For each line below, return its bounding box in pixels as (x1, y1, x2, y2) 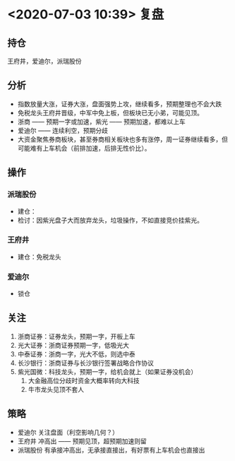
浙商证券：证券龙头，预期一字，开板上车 (17, 332, 135, 340)
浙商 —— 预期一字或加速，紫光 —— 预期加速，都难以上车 (17, 117, 186, 126)
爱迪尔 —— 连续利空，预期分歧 (17, 126, 108, 134)
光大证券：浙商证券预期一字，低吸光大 (17, 341, 129, 349)
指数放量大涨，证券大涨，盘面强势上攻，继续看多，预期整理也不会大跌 (17, 100, 222, 108)
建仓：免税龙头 (17, 252, 61, 261)
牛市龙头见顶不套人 (28, 385, 85, 393)
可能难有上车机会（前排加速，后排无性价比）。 (17, 144, 151, 152)
